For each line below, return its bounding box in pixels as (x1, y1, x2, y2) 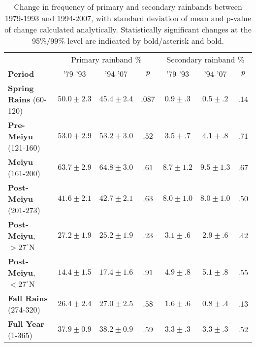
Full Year (8, 318, 44, 329)
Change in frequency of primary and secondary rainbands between (14, 1, 242, 12)
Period (8, 68, 34, 79)
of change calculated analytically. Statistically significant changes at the (4, 24, 252, 35)
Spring (8, 82, 34, 94)
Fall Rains (8, 292, 48, 304)
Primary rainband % (71, 54, 142, 65)
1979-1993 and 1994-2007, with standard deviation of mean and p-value (4, 12, 252, 24)
